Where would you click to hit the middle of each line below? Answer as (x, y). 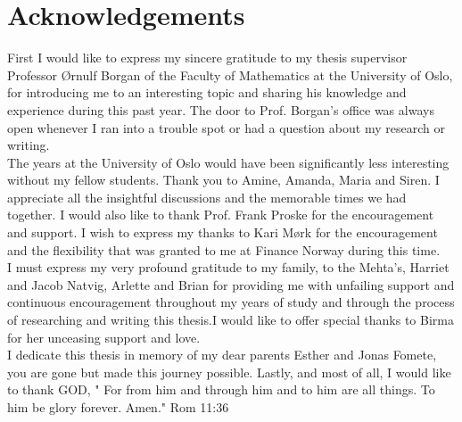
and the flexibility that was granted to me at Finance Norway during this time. (224, 249)
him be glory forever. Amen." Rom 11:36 (118, 407)
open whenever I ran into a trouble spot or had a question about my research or (226, 127)
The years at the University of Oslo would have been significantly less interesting (228, 162)
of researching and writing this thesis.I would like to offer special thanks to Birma (231, 320)
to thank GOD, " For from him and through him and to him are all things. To (221, 389)
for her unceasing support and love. (104, 337)
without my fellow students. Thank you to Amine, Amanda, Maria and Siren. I (223, 180)
